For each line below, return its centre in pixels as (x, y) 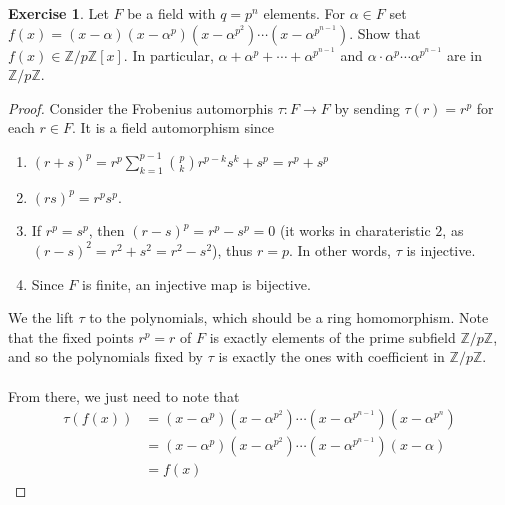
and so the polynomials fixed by (106, 356)
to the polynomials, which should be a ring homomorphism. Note (289, 317)
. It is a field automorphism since (173, 127)
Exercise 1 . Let (58, 13)
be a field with (171, 13)
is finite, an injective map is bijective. (196, 283)
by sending (367, 107)
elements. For (304, 13)
